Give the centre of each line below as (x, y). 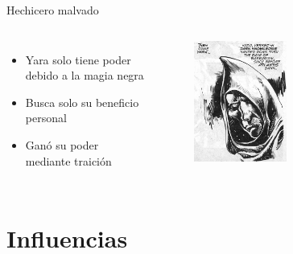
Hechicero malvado (53, 10)
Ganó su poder (62, 144)
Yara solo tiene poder (78, 59)
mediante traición (68, 160)
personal (46, 118)
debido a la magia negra (85, 75)
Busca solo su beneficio (82, 102)
